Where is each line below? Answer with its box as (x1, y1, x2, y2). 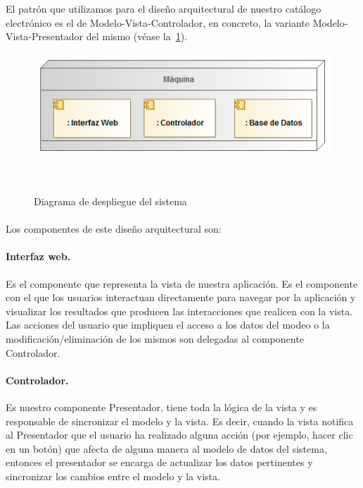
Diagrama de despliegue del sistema (34, 194, 187, 209)
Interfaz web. (6, 249, 71, 264)
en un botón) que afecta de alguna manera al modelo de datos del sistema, (6, 441, 327, 456)
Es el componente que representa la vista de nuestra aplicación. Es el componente (6, 276, 358, 291)
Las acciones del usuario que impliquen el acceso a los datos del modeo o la (6, 317, 330, 332)
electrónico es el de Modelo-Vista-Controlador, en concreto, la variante (6, 15, 310, 30)
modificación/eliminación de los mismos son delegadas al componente (6, 331, 304, 346)
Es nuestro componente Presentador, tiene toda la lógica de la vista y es (6, 399, 317, 414)
